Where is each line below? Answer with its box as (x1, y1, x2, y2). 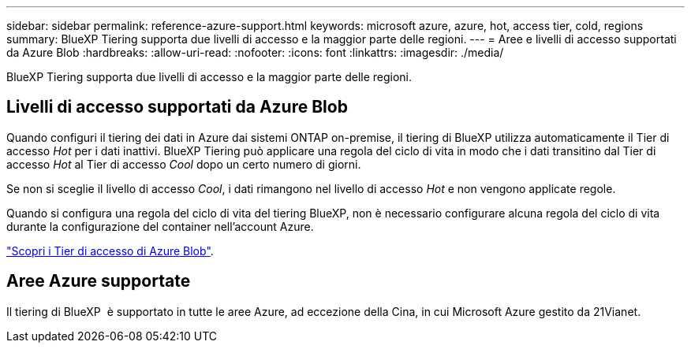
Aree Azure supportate (6, 271, 191, 291)
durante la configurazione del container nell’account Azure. (6, 219, 314, 233)
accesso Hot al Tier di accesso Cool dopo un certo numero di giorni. (6, 157, 361, 171)
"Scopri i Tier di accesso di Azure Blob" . (6, 243, 214, 258)
